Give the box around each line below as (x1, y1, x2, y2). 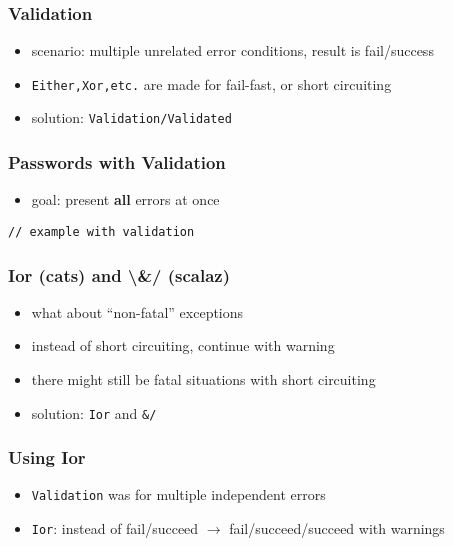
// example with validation (8, 224, 195, 239)
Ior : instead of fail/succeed (31, 518, 199, 539)
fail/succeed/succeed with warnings (229, 518, 445, 539)
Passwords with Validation (8, 150, 226, 175)
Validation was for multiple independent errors (31, 484, 326, 505)
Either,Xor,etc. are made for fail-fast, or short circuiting (31, 73, 392, 94)
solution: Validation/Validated (31, 107, 232, 128)
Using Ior (8, 445, 86, 470)
